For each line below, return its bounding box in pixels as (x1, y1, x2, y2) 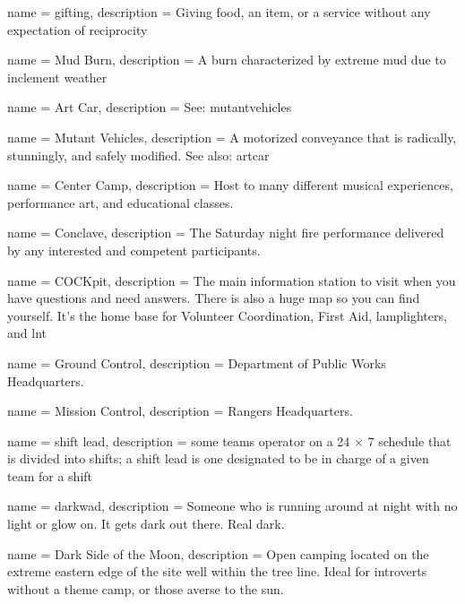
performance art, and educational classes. (7, 193, 234, 211)
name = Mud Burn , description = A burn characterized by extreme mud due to (7, 50, 446, 69)
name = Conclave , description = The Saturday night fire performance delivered (7, 223, 444, 242)
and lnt (7, 324, 47, 342)
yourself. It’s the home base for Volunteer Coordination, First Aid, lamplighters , (7, 306, 447, 324)
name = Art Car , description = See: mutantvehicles (7, 98, 292, 116)
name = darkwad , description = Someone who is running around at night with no (7, 496, 458, 515)
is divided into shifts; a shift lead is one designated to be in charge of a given (7, 449, 429, 468)
